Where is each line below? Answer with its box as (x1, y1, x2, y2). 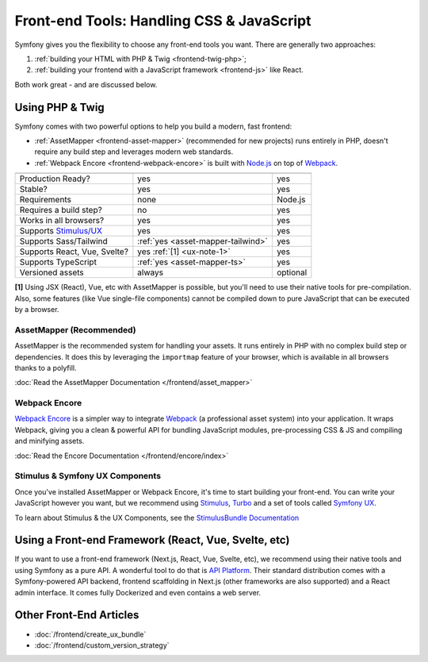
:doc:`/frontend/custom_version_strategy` (34, 640, 170, 650)
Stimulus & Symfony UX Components (14, 471, 162, 482)
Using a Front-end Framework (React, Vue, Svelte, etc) (14, 533, 290, 547)
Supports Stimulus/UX (19, 225, 103, 237)
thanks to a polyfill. (14, 363, 77, 372)
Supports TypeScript (19, 256, 97, 267)
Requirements (19, 194, 71, 206)
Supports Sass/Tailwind (19, 236, 108, 247)
